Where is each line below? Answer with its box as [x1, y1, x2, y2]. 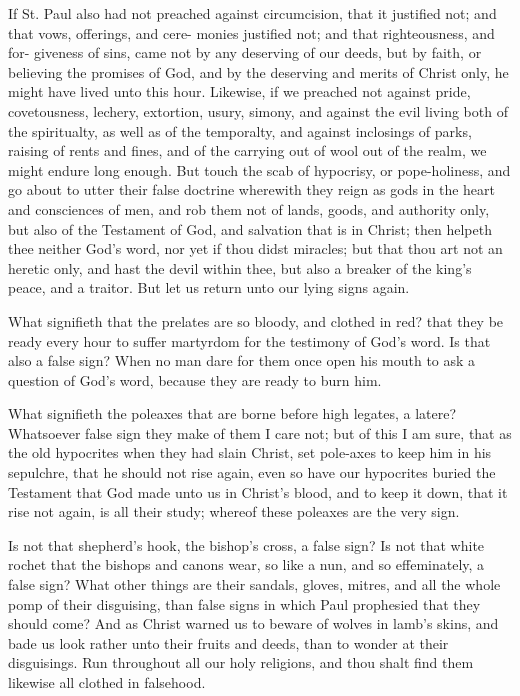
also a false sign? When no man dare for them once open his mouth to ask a [8, 350, 476, 371]
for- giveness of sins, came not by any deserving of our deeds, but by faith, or [8, 42, 482, 63]
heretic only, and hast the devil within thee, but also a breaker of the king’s [8, 257, 472, 278]
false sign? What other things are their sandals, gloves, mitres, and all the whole [8, 574, 501, 595]
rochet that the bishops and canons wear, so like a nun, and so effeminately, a [8, 554, 485, 575]
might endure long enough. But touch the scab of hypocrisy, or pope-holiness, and [8, 159, 511, 180]
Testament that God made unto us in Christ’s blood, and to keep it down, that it [8, 481, 508, 502]
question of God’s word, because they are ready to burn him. [8, 369, 382, 390]
